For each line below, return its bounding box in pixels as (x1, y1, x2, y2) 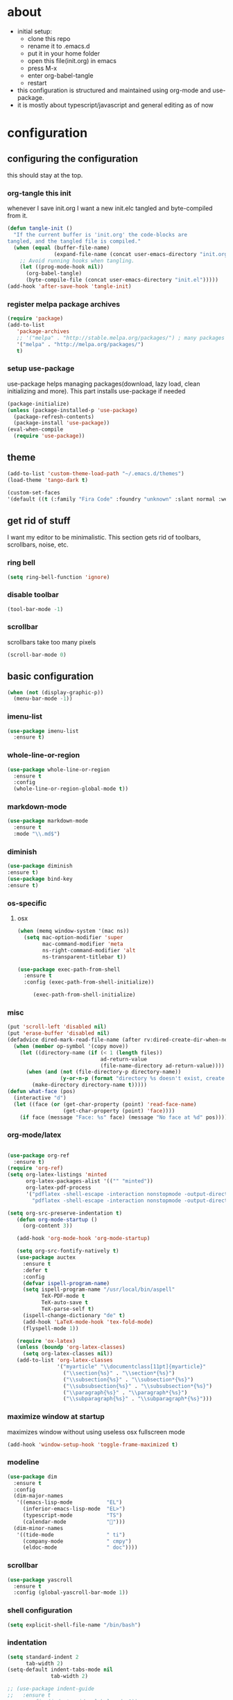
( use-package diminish (7, 863, 73, 870)
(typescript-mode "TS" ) (22, 1512, 123, 1519)
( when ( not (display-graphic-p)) (7, 689, 104, 696)
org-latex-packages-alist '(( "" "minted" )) (25, 1178, 154, 1185)
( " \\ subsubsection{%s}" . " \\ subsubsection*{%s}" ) (62, 1382, 213, 1389)
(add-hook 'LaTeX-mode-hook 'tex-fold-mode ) (22, 1319, 154, 1325)
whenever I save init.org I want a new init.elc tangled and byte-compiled (7, 204, 213, 212)
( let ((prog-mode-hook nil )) (19, 264, 104, 271)
